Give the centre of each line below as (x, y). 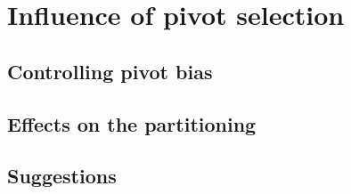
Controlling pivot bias (110, 71)
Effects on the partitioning (132, 123)
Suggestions (62, 176)
